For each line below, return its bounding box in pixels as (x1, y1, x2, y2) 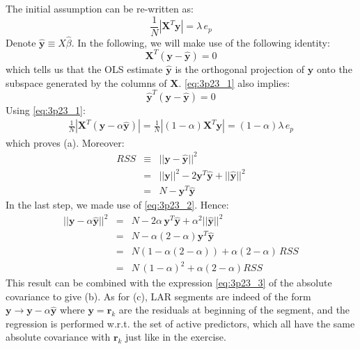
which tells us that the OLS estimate (6, 61, 163, 76)
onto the (316, 61, 352, 76)
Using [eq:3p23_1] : (6, 102, 86, 117)
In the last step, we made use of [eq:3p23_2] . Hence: (6, 197, 229, 212)
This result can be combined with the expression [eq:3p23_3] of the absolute (6, 275, 332, 290)
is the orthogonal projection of (175, 61, 305, 76)
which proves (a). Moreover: (6, 135, 125, 149)
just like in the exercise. (125, 330, 226, 344)
